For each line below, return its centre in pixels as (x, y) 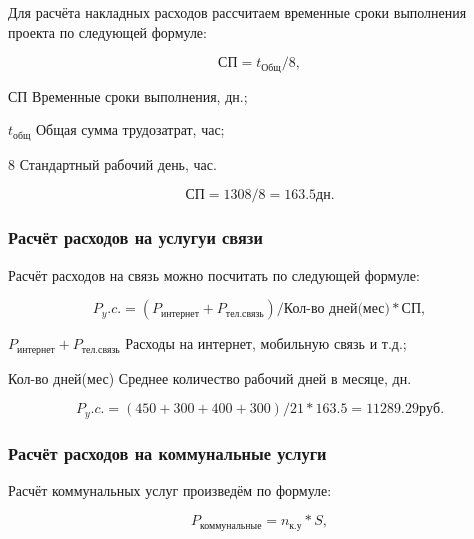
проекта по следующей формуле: (107, 31)
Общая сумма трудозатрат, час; (130, 129)
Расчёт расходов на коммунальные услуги (167, 452)
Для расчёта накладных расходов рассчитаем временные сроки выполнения (237, 12)
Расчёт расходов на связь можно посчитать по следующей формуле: (214, 274)
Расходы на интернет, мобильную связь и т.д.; (266, 343)
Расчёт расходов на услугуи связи (135, 237)
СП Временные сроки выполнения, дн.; (128, 95)
